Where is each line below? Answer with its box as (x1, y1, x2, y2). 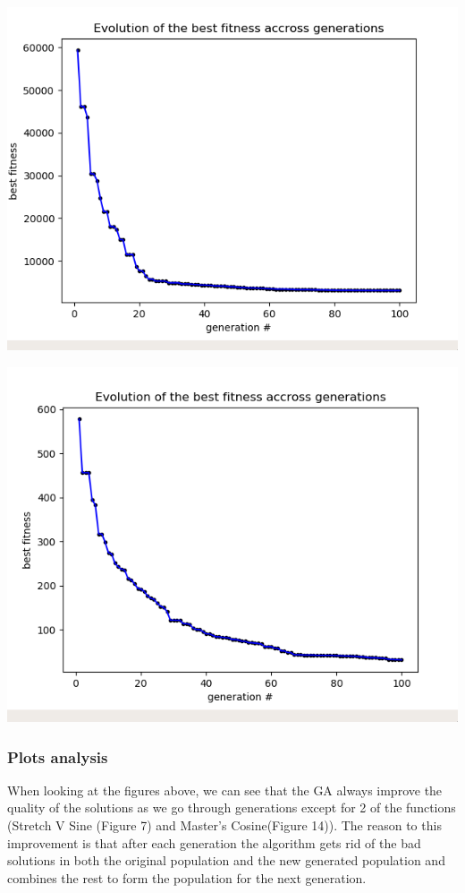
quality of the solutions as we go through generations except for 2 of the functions (7, 798, 456, 817)
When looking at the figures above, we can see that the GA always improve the (7, 780, 443, 799)
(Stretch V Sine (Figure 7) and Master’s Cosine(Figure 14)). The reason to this (7, 815, 442, 834)
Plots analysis (7, 745, 108, 768)
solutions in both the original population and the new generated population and (7, 851, 445, 870)
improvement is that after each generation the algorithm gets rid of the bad (7, 833, 421, 852)
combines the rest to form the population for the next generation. (7, 868, 367, 887)
